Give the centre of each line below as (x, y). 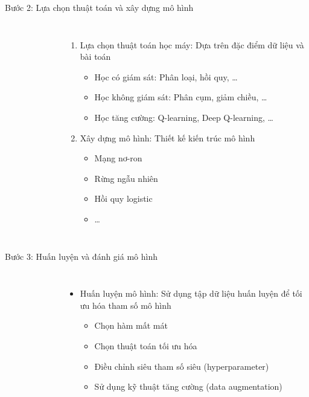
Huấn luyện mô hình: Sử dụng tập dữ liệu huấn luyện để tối (191, 293)
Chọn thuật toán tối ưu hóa (146, 345)
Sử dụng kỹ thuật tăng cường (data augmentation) (188, 386)
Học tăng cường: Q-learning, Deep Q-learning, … (184, 117)
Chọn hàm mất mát (131, 325)
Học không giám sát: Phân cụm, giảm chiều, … (181, 97)
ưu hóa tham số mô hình (126, 305)
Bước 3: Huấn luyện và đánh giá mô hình (81, 256)
